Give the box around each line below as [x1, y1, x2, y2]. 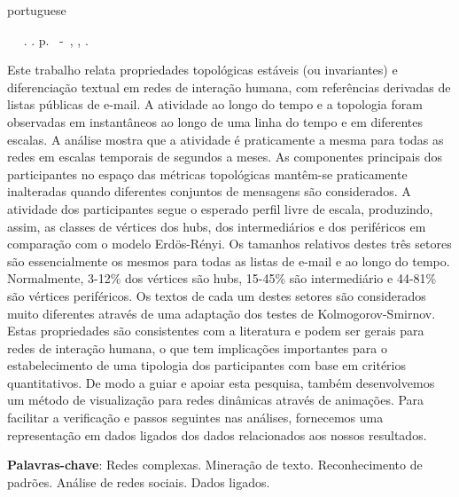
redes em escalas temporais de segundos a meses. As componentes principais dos [7, 147, 442, 166]
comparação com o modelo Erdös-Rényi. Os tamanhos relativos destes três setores [7, 234, 452, 253]
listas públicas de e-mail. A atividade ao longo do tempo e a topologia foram [7, 95, 423, 114]
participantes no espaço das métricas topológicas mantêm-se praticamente [7, 164, 408, 183]
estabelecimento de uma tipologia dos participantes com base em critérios [7, 356, 407, 375]
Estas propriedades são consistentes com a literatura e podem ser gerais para [7, 321, 424, 340]
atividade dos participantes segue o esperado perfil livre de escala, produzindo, [7, 199, 433, 217]
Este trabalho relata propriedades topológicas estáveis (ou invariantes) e [7, 60, 398, 79]
